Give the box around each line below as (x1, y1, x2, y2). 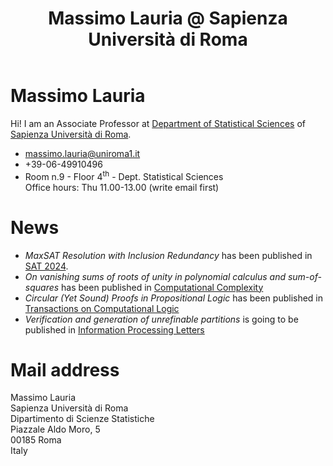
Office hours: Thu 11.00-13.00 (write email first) (24, 181, 220, 193)
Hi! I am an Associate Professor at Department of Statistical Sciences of (10, 117, 306, 129)
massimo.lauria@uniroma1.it (24, 147, 141, 159)
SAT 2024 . (24, 260, 69, 272)
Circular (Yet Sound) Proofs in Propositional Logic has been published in (24, 292, 324, 304)
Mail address (10, 358, 120, 381)
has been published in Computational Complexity (61, 281, 264, 293)
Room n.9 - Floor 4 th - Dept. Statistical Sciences (24, 168, 224, 182)
